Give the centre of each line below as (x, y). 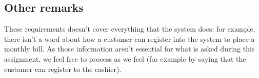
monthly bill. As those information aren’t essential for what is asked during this (129, 49)
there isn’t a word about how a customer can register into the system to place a (129, 38)
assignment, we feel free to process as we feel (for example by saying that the (125, 58)
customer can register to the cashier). (63, 69)
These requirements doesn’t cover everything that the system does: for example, (130, 29)
